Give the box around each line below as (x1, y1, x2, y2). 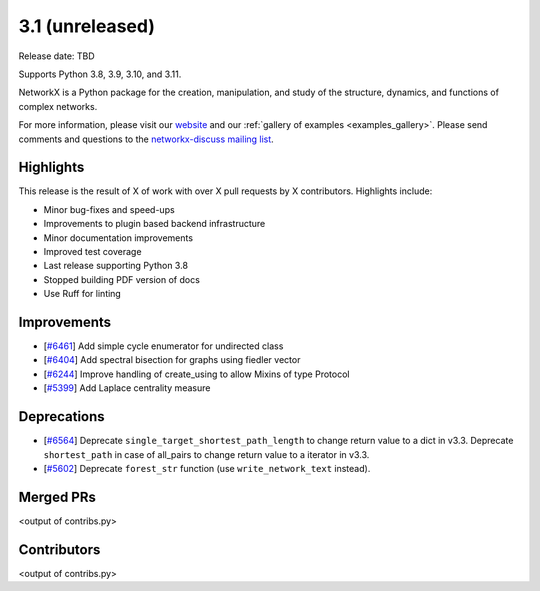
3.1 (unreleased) (18, 15, 155, 37)
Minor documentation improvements (43, 231, 194, 244)
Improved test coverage (43, 245, 142, 257)
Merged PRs (18, 488, 97, 505)
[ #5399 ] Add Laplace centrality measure (43, 382, 211, 394)
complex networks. (18, 100, 98, 112)
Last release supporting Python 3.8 (43, 260, 189, 272)
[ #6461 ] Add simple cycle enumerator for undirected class (43, 340, 284, 352)
